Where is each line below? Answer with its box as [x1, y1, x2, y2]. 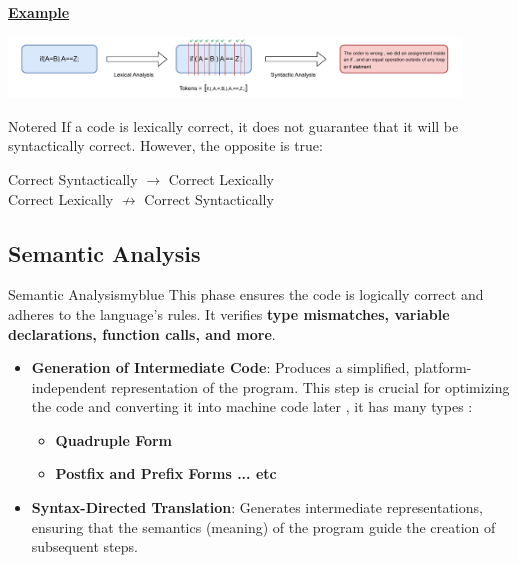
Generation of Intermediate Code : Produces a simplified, [31, 357, 410, 378]
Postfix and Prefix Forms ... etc [55, 463, 277, 484]
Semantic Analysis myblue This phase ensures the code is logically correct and [8, 284, 484, 305]
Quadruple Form [55, 429, 173, 450]
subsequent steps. [31, 536, 138, 557]
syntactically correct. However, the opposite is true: [8, 135, 323, 156]
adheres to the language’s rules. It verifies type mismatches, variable [8, 303, 450, 324]
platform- [414, 357, 472, 378]
